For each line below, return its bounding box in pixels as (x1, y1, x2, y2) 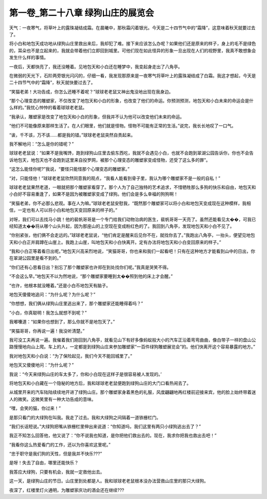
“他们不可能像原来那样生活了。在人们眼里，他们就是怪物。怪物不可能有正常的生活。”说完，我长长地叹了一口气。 (9, 123, 236, 129)
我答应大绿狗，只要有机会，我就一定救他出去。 (9, 469, 105, 475)
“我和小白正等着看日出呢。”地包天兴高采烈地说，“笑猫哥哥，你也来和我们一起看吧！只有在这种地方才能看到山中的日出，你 (9, 248, 256, 254)
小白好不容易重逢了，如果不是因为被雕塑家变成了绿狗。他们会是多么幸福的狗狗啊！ (9, 191, 178, 197)
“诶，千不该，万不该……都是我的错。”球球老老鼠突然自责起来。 (9, 132, 135, 138)
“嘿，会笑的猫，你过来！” (9, 406, 61, 411)
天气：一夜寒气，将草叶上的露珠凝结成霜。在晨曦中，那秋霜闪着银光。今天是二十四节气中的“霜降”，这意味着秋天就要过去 (9, 25, 256, 31)
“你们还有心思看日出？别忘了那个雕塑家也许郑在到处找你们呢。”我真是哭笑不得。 (9, 264, 172, 270)
